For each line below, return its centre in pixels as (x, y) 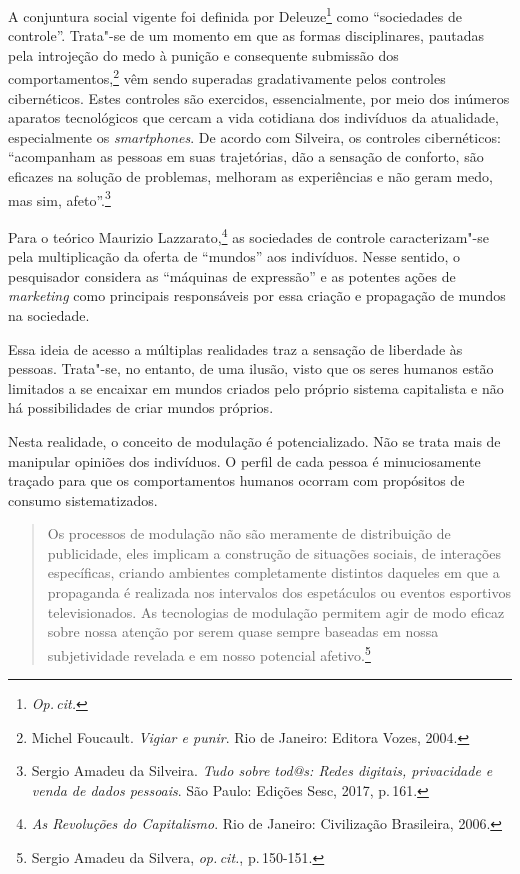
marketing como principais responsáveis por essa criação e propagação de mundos (257, 295)
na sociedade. (49, 314)
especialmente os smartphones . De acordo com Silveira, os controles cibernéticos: (254, 136)
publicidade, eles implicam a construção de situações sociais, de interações (274, 552)
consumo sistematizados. (83, 499)
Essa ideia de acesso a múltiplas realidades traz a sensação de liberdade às (235, 348)
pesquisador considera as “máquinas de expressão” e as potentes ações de (232, 275)
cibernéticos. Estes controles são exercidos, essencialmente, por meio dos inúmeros (259, 97)
